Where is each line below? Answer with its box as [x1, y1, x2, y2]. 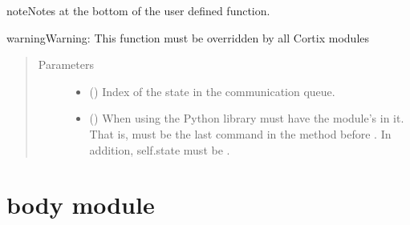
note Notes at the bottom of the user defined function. [6, 2, 270, 18]
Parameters [38, 56, 94, 73]
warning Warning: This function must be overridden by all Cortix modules [6, 29, 370, 46]
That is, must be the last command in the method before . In [89, 125, 392, 142]
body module [6, 188, 155, 221]
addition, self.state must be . [89, 141, 230, 158]
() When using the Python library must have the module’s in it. [89, 110, 404, 127]
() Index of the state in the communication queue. [89, 82, 335, 99]
